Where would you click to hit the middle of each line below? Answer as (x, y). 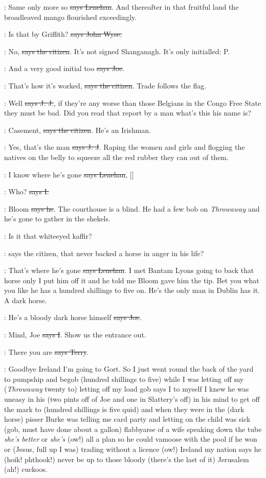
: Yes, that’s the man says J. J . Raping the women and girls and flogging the (125, 147)
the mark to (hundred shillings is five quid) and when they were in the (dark (124, 409)
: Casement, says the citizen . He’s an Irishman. (77, 130)
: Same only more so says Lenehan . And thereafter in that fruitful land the (121, 7)
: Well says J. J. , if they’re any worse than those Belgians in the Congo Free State (133, 103)
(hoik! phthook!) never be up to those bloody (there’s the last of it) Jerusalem (127, 459)
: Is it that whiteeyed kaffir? (48, 235)
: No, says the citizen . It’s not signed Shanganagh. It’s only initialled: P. (117, 51)
